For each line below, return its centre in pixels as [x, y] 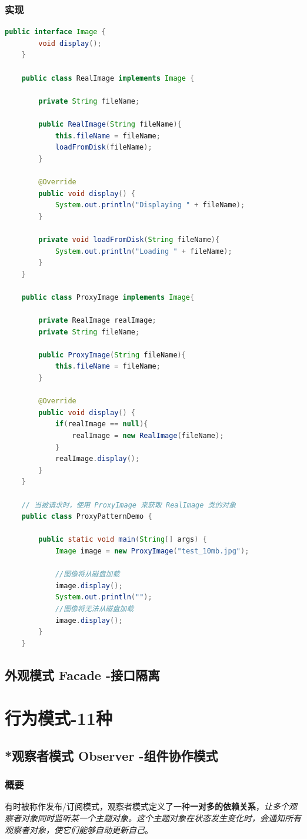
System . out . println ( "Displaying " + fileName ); [150, 205]
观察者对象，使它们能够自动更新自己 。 [79, 829]
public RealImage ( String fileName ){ [110, 124]
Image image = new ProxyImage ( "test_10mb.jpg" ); [152, 551]
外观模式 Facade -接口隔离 [83, 674]
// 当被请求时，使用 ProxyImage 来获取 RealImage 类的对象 [129, 505]
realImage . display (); [97, 459]
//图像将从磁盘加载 [87, 574]
